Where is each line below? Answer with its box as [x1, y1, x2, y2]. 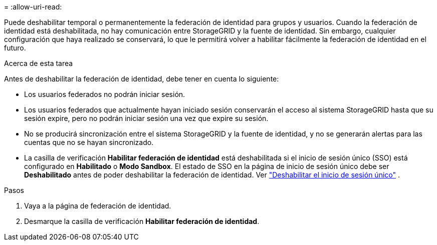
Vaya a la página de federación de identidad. [24, 201, 171, 210]
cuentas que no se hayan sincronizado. [24, 138, 154, 146]
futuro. [4, 43, 26, 52]
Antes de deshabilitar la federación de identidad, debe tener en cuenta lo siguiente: [4, 74, 279, 83]
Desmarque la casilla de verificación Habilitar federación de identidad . [24, 217, 260, 225]
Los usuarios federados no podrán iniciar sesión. [24, 90, 185, 98]
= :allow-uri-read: [4, 2, 62, 11]
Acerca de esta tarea [4, 59, 73, 67]
